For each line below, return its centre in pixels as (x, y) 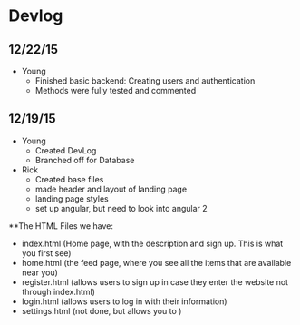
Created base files (69, 179)
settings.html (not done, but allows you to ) (102, 310)
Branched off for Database (85, 160)
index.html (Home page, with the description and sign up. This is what (152, 243)
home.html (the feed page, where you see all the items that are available (156, 262)
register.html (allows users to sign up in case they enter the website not (155, 281)
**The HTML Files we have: (61, 226)
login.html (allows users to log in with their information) (124, 301)
